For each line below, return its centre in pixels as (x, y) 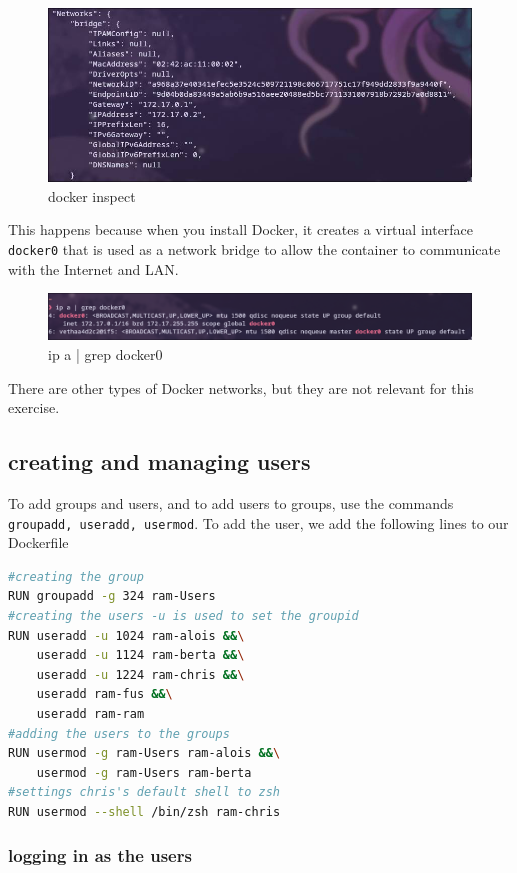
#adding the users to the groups (119, 733)
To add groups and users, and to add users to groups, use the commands (231, 502)
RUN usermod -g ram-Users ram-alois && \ (144, 753)
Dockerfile (38, 542)
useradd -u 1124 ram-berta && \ (140, 655)
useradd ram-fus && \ (104, 694)
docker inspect (92, 195)
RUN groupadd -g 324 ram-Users (112, 596)
